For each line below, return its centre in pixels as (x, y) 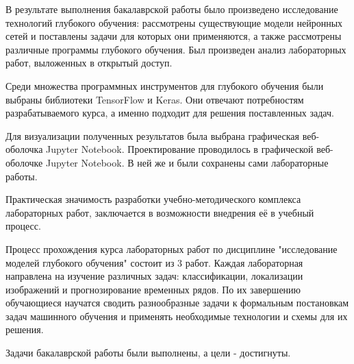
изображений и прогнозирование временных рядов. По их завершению (153, 289)
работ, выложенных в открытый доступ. (89, 63)
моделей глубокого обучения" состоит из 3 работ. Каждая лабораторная (154, 262)
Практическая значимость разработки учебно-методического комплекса (153, 199)
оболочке (24, 162)
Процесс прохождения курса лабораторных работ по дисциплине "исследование (172, 248)
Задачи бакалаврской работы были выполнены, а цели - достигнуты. (148, 353)
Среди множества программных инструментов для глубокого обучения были (165, 85)
